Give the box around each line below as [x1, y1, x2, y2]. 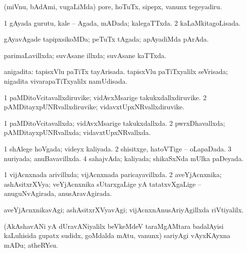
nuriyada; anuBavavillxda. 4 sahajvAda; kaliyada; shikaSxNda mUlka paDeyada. [4, 153, 244, 163]
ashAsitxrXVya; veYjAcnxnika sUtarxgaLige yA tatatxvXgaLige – [4, 179, 201, 189]
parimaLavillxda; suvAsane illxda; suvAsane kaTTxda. [4, 50, 166, 60]
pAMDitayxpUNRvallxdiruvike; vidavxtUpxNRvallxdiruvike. [4, 102, 184, 112]
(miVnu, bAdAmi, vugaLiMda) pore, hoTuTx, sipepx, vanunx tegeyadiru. [4, 1, 222, 11]
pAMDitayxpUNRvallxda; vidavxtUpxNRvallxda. [4, 127, 151, 137]
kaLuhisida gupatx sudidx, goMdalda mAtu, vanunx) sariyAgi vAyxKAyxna [4, 230, 231, 240]
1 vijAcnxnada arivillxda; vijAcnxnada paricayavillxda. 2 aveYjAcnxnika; [4, 169, 222, 179]
